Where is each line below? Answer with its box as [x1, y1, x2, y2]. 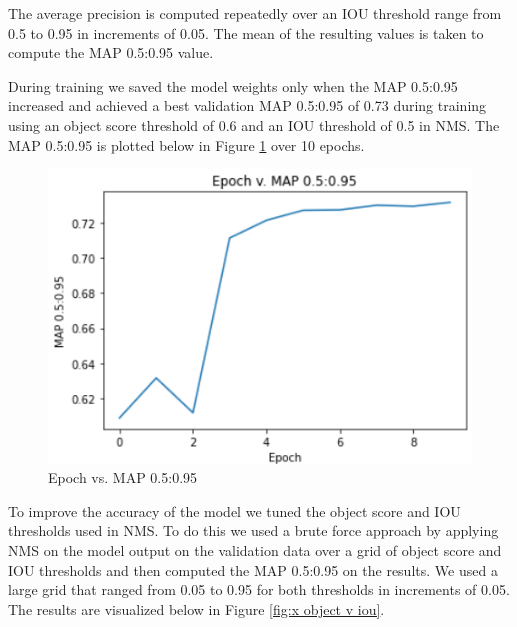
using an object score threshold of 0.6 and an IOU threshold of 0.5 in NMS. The [8, 114, 500, 135]
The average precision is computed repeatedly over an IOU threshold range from [8, 3, 502, 23]
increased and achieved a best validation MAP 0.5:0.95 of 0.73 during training [8, 95, 487, 116]
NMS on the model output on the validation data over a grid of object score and [8, 539, 502, 560]
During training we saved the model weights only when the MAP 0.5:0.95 [8, 75, 458, 96]
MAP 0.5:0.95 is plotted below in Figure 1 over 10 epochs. [8, 134, 365, 155]
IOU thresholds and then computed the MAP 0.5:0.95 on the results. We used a [8, 559, 498, 580]
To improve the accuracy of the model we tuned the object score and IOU [8, 500, 461, 521]
